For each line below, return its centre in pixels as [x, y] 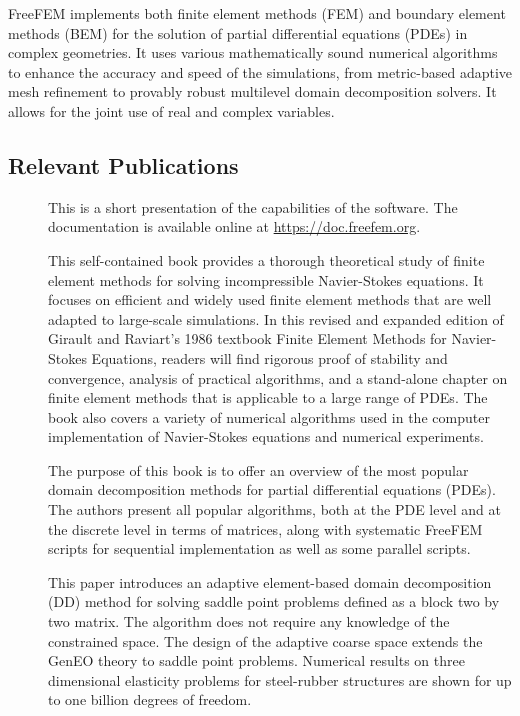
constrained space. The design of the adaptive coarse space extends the [265, 640]
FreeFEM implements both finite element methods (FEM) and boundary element [257, 13]
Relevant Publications [123, 164]
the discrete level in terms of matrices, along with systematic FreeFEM [265, 528]
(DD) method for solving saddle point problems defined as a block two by [274, 601]
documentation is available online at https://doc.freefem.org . [234, 226]
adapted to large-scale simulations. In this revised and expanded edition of [276, 318]
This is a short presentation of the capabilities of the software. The [253, 206]
